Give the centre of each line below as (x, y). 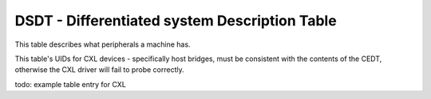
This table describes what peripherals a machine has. (103, 44)
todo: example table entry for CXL (71, 84)
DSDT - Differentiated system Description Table (176, 21)
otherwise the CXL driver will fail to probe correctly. (99, 70)
